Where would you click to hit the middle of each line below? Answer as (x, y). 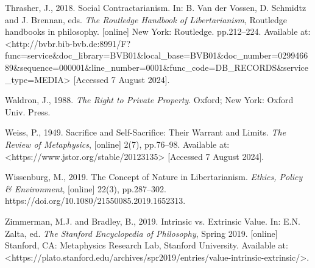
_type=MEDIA (34, 79)
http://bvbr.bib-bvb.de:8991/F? (71, 43)
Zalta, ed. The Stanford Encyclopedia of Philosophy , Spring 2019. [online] (141, 233)
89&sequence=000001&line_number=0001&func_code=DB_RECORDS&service (157, 67)
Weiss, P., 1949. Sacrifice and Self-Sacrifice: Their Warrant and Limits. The (146, 132)
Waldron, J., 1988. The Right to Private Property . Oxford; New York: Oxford (149, 100)
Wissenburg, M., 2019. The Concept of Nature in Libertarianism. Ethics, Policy (154, 177)
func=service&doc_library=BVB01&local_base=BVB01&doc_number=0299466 (157, 55)
